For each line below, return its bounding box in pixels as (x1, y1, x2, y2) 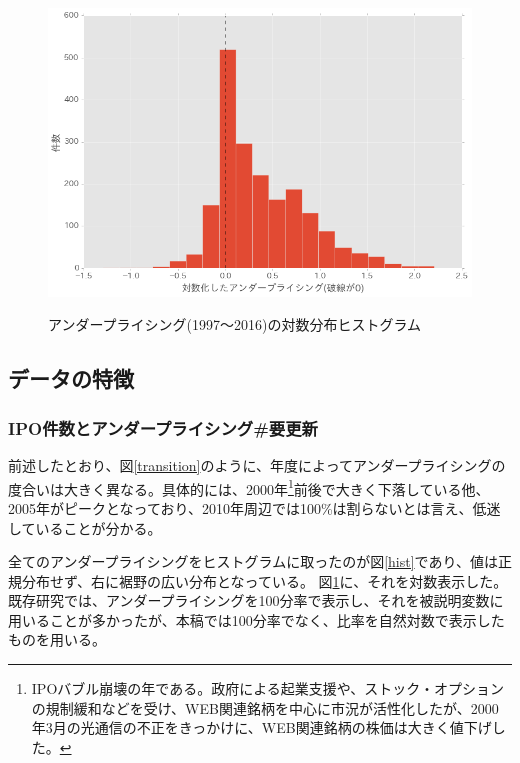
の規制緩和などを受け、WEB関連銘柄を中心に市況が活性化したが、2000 (31, 697, 499, 718)
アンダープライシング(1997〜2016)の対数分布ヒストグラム (48, 314, 422, 335)
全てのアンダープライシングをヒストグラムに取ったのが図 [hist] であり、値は (8, 551, 498, 572)
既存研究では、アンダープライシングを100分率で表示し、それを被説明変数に (8, 590, 504, 611)
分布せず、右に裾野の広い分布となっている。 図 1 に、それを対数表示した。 (21, 570, 508, 591)
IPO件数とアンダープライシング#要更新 (8, 415, 318, 440)
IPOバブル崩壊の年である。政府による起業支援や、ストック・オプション (31, 678, 505, 699)
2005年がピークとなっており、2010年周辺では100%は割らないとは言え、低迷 (8, 497, 501, 518)
